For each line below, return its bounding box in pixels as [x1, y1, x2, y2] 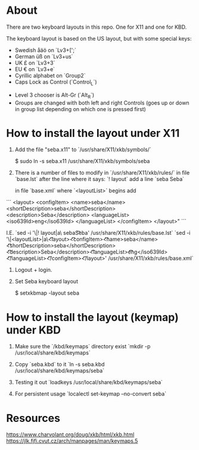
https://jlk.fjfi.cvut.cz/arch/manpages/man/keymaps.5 [6, 437, 138, 445]
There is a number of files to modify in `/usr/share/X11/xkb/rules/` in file [14, 169, 190, 176]
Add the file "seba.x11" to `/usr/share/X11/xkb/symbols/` [14, 146, 152, 153]
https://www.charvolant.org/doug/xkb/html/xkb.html [6, 431, 135, 438]
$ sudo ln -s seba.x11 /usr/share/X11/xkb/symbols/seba [14, 158, 150, 165]
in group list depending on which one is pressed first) [14, 105, 146, 112]
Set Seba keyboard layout [14, 278, 79, 285]
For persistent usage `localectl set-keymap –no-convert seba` [14, 390, 167, 397]
